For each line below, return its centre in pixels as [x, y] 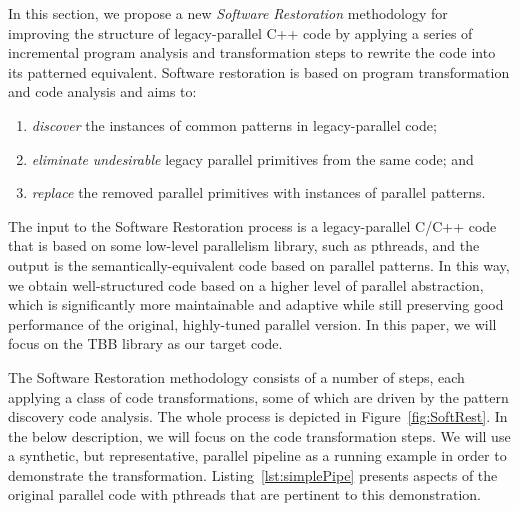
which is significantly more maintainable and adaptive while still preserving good [256, 304]
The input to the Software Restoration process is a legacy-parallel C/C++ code [252, 225]
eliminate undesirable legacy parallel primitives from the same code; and [252, 158]
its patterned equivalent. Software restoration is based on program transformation [259, 71]
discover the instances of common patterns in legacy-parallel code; [234, 124]
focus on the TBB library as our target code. [145, 343]
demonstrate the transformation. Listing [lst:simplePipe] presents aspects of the [253, 474]
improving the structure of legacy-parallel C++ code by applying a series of [240, 32]
